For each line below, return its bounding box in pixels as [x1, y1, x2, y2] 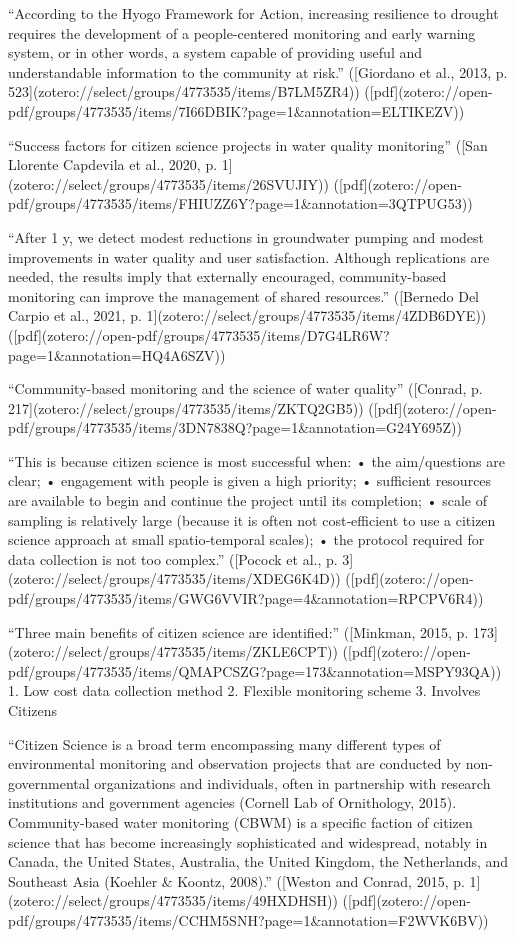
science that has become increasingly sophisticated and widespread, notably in [8, 831, 488, 852]
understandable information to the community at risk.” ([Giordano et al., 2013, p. [8, 61, 508, 82]
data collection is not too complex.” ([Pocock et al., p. [8, 548, 338, 569]
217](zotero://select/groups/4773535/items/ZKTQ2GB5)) [8, 397, 364, 418]
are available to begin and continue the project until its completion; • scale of [8, 490, 487, 511]
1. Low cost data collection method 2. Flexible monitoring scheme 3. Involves [8, 680, 481, 701]
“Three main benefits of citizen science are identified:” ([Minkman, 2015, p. [8, 621, 469, 642]
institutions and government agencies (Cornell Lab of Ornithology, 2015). [8, 792, 457, 813]
